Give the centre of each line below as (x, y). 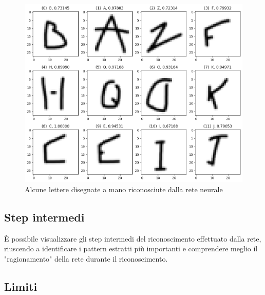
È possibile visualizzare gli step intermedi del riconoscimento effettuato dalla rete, (133, 238)
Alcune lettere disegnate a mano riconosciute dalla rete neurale (124, 189)
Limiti (21, 286)
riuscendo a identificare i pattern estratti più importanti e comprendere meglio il (131, 248)
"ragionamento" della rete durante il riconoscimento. (86, 258)
